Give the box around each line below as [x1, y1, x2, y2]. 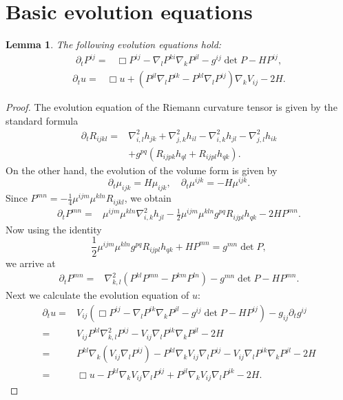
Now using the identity [6, 222, 102, 236]
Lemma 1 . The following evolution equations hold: [6, 37, 222, 52]
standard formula [6, 113, 79, 127]
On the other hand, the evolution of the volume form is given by [6, 162, 278, 177]
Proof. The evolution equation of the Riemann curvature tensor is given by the [6, 100, 337, 114]
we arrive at [6, 255, 56, 270]
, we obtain [124, 191, 171, 205]
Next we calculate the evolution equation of [6, 288, 189, 302]
